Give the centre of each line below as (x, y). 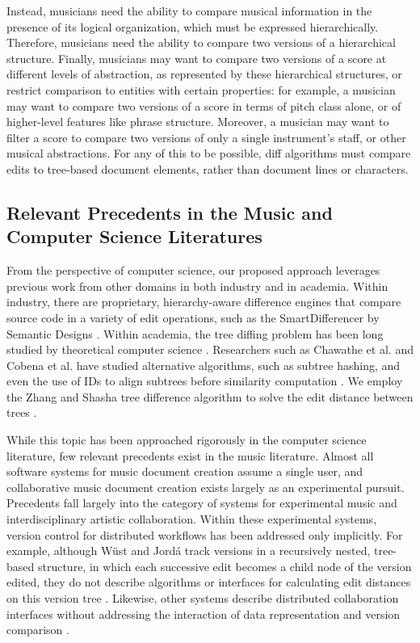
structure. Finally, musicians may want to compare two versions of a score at (197, 58)
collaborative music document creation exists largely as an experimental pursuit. (206, 487)
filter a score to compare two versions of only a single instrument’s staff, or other (206, 137)
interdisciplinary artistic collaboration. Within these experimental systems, (192, 519)
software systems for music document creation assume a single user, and (185, 471)
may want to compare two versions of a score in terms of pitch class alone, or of (204, 105)
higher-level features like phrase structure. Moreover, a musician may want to (198, 122)
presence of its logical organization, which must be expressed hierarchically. (193, 26)
